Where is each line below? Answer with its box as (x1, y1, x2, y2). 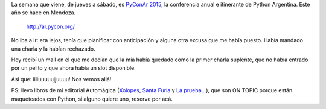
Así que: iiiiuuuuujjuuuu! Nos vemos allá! (11, 75, 112, 83)
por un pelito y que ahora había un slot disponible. (11, 64, 136, 72)
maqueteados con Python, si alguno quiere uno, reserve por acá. (11, 95, 173, 102)
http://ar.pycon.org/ (26, 23, 75, 30)
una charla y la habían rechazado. (11, 45, 96, 52)
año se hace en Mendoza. (11, 9, 76, 16)
